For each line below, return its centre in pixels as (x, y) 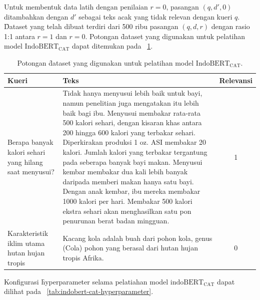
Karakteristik (28, 233)
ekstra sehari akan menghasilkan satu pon (127, 211)
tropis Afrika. (83, 257)
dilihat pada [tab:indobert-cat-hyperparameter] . (79, 291)
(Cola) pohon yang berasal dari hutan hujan (130, 248)
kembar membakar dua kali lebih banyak (125, 172)
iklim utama (26, 243)
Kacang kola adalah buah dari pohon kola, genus (137, 238)
